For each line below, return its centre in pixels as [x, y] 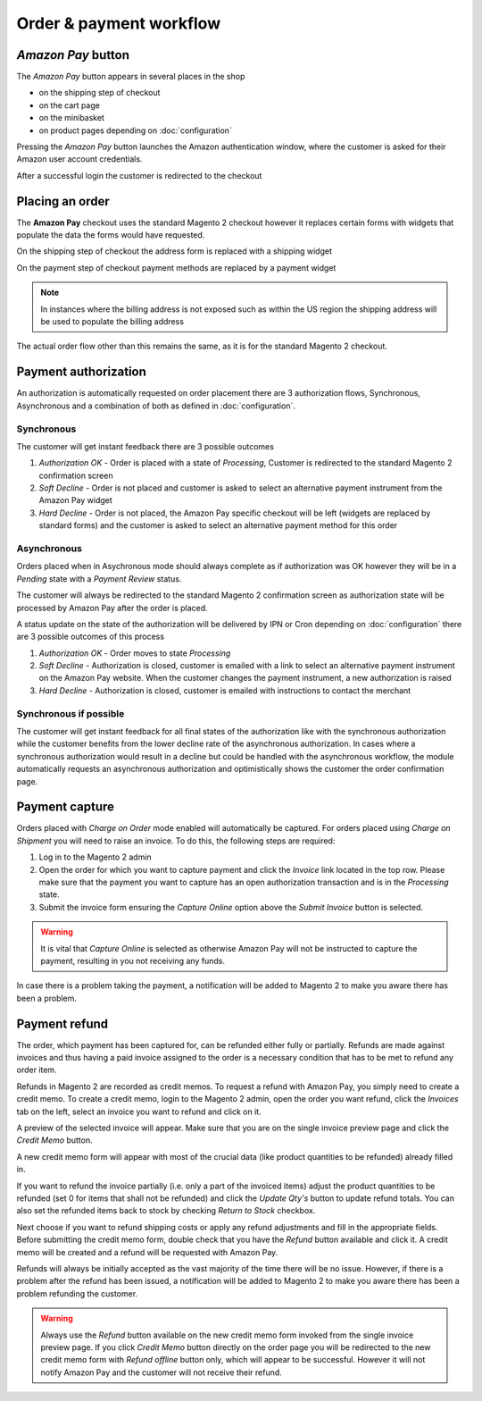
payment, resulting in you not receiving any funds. [133, 961]
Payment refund [62, 1023]
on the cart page [69, 105]
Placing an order [63, 201]
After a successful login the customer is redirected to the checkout [139, 175]
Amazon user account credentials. [79, 159]
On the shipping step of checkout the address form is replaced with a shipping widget [175, 251]
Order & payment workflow [119, 23]
